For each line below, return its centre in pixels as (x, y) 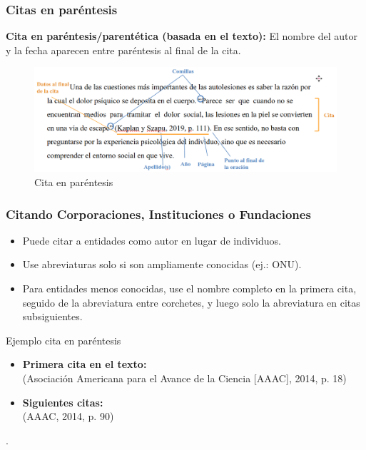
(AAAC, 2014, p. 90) (68, 416)
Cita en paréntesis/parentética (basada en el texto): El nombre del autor (182, 36)
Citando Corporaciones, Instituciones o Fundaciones (158, 214)
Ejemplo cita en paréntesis (63, 340)
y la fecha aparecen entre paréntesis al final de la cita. (123, 50)
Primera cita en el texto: (85, 364)
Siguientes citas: (63, 402)
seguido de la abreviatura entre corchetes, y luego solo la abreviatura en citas (191, 302)
